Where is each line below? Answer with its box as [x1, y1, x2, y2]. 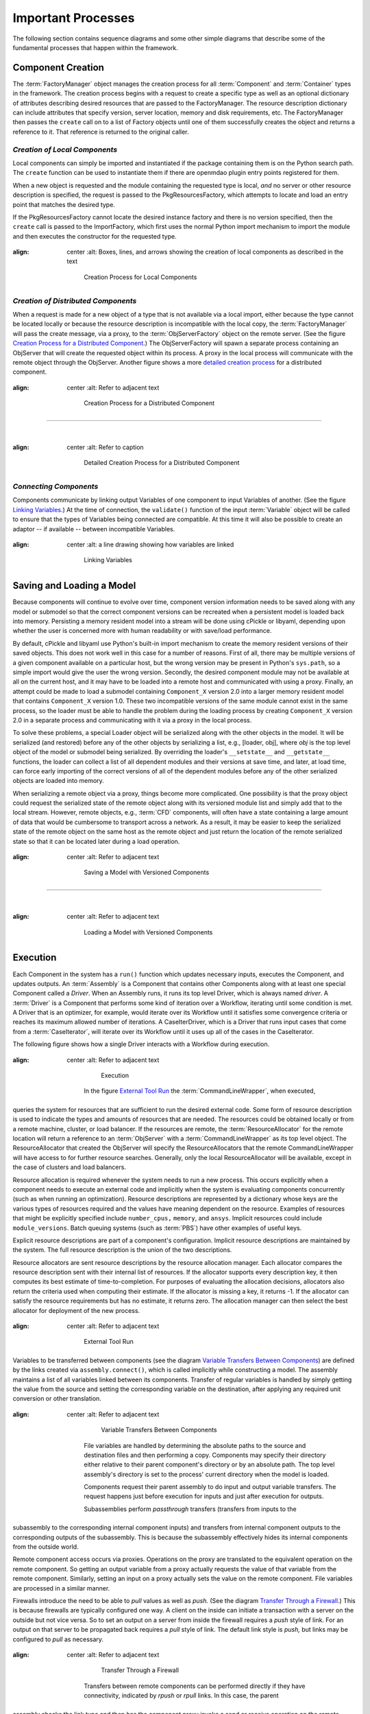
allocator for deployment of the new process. [12, 1306, 140, 1314]
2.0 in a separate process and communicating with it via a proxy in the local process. [12, 716, 252, 724]
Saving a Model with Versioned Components [84, 868, 210, 877]
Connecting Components [12, 482, 99, 492]
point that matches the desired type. [12, 200, 116, 208]
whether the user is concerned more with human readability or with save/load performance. [12, 627, 272, 635]
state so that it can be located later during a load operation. [12, 837, 180, 845]
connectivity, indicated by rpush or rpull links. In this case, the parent [84, 1691, 279, 1700]
